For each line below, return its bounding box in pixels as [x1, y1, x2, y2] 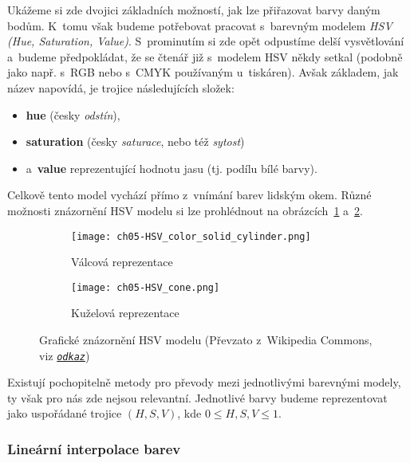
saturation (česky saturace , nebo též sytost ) [26, 133, 245, 150]
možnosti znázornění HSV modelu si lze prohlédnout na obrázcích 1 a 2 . [7, 202, 363, 218]
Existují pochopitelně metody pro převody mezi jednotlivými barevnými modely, [7, 374, 401, 390]
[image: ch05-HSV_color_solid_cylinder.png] [71, 230, 311, 242]
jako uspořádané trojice [7, 405, 122, 422]
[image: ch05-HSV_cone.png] [71, 281, 220, 293]
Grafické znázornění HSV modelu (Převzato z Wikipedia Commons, [39, 332, 373, 348]
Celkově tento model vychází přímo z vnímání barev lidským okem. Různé [7, 186, 372, 203]
